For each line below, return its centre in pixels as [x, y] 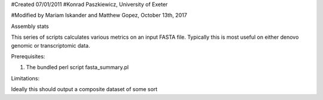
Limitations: [25, 78]
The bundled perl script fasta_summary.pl [77, 67]
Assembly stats [30, 26]
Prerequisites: [28, 56]
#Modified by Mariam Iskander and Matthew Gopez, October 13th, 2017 [99, 15]
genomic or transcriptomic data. [51, 45]
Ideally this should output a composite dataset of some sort [84, 89]
